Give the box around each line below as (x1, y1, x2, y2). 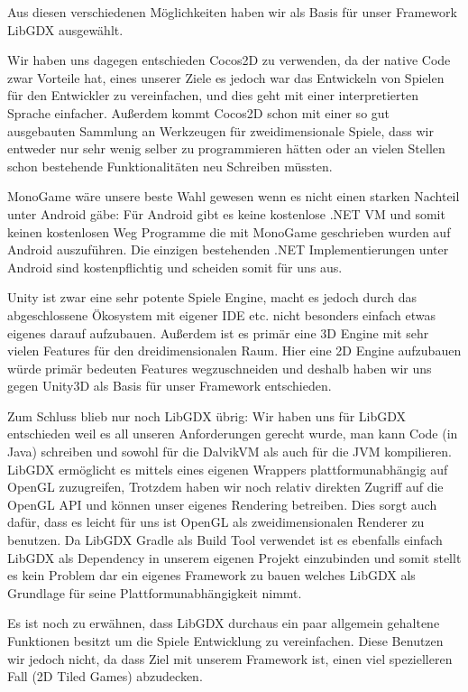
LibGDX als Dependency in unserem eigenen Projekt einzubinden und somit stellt (7, 548, 462, 567)
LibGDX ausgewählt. (7, 20, 124, 39)
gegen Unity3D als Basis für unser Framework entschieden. (7, 376, 332, 395)
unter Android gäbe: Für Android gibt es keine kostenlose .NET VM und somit (7, 204, 445, 223)
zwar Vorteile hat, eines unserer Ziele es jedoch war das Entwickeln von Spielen (7, 68, 445, 87)
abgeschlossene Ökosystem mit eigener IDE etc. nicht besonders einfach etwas (7, 305, 436, 324)
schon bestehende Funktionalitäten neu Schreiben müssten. (7, 156, 333, 175)
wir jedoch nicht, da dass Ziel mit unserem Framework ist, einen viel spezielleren (7, 649, 453, 668)
